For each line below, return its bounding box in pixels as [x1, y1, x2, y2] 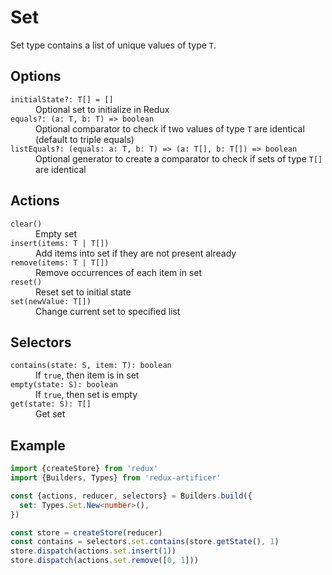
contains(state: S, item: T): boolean [10, 361, 172, 371]
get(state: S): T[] [10, 399, 92, 410]
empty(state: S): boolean [10, 380, 118, 390]
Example [10, 437, 66, 454]
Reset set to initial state [35, 286, 132, 298]
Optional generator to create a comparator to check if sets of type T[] [35, 152, 323, 165]
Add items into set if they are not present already [35, 247, 237, 259]
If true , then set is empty [35, 389, 138, 401]
